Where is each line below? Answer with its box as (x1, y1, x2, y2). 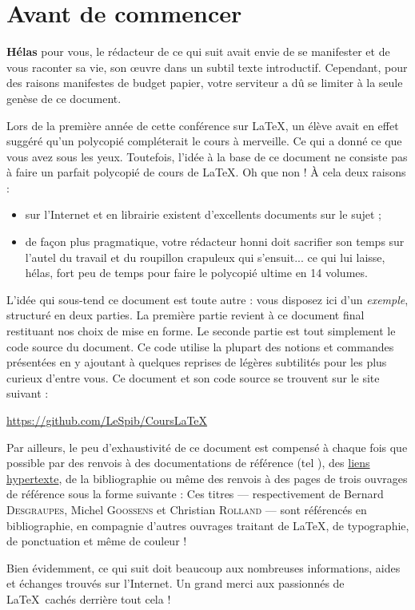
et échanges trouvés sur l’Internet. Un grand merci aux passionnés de (6, 575, 345, 592)
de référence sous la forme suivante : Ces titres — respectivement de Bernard (6, 485, 384, 502)
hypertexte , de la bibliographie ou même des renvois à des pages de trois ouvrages (6, 469, 408, 486)
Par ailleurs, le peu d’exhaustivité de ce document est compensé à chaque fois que (6, 438, 408, 455)
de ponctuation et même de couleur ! (6, 533, 187, 549)
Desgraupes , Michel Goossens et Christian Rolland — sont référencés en (6, 501, 367, 517)
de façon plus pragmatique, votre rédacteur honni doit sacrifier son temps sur (25, 233, 405, 250)
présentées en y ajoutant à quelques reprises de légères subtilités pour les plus (6, 354, 387, 370)
